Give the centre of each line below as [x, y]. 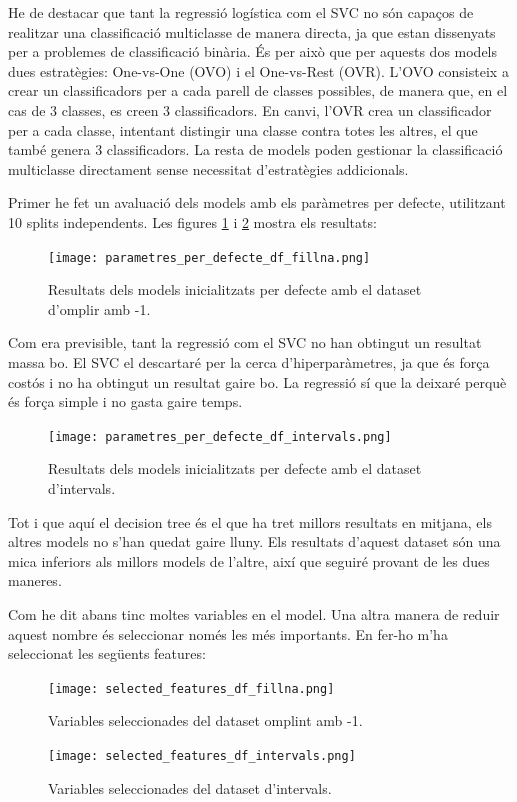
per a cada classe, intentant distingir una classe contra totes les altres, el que [243, 129]
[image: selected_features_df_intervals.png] [202, 756]
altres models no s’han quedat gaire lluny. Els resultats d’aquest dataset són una [254, 541]
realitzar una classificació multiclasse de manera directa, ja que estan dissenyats [252, 31]
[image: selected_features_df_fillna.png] [191, 688]
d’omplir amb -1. [99, 308]
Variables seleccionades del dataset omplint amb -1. [205, 720]
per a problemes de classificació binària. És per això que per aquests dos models [253, 51]
